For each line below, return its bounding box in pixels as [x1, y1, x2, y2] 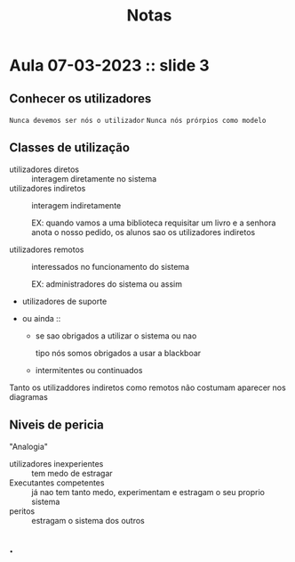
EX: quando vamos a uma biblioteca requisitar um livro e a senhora [31, 217, 276, 228]
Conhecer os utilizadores [9, 91, 152, 106]
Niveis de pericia [9, 418, 104, 433]
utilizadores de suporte [21, 296, 108, 306]
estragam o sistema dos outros [31, 515, 145, 525]
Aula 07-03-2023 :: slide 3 [9, 55, 211, 76]
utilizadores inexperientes [9, 458, 104, 468]
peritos [9, 505, 36, 517]
